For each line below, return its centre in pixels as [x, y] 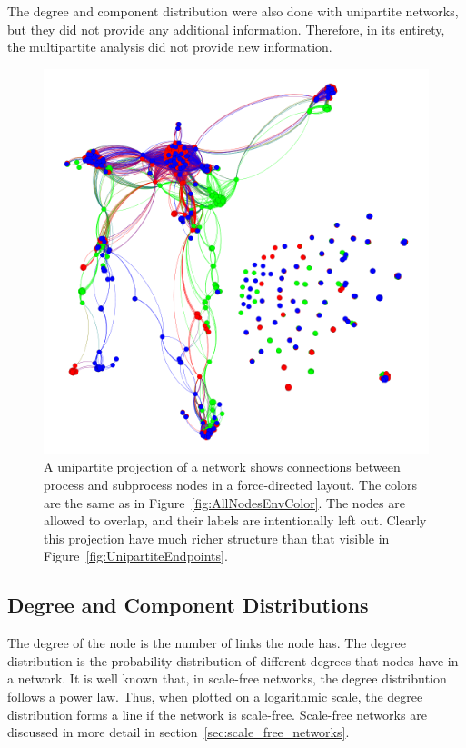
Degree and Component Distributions [188, 605]
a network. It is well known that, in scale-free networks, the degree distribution [227, 678]
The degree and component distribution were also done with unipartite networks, [233, 11]
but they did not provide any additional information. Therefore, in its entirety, [226, 29]
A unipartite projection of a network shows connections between [222, 467]
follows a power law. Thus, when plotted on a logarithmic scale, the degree [215, 696]
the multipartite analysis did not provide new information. [170, 47]
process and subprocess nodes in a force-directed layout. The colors [230, 484]
